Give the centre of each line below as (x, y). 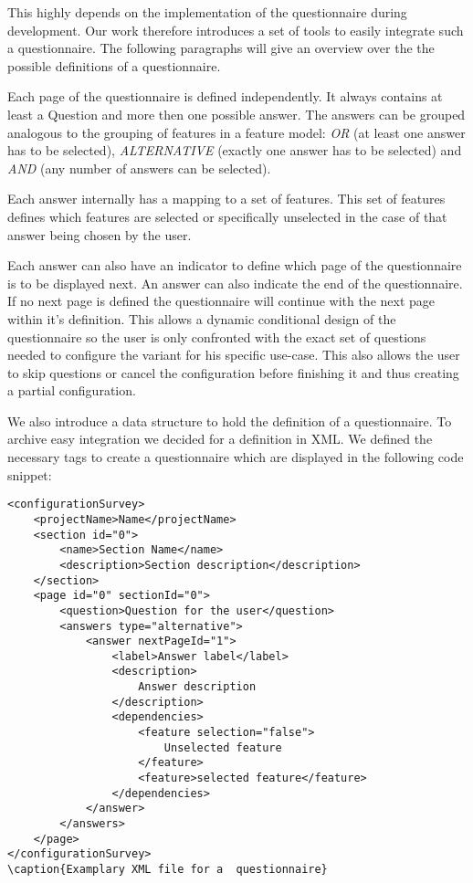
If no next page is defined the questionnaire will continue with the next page (221, 301)
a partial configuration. (72, 390)
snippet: (30, 474)
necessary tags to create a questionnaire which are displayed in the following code (236, 457)
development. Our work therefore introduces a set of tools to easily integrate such (236, 30)
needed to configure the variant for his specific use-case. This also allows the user (234, 355)
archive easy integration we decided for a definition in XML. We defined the (220, 439)
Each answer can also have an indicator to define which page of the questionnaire (235, 265)
